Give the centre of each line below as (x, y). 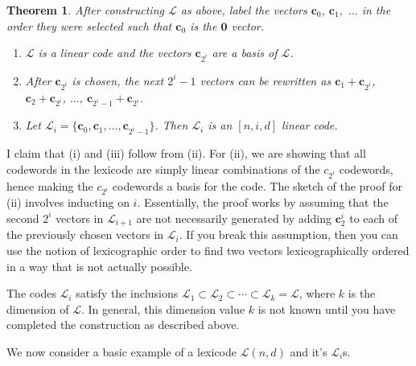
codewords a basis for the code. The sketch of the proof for (257, 185)
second (23, 218)
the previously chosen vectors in (85, 234)
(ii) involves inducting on (68, 202)
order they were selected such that (89, 25)
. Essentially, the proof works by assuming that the (263, 202)
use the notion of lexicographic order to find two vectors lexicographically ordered (208, 250)
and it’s (309, 351)
